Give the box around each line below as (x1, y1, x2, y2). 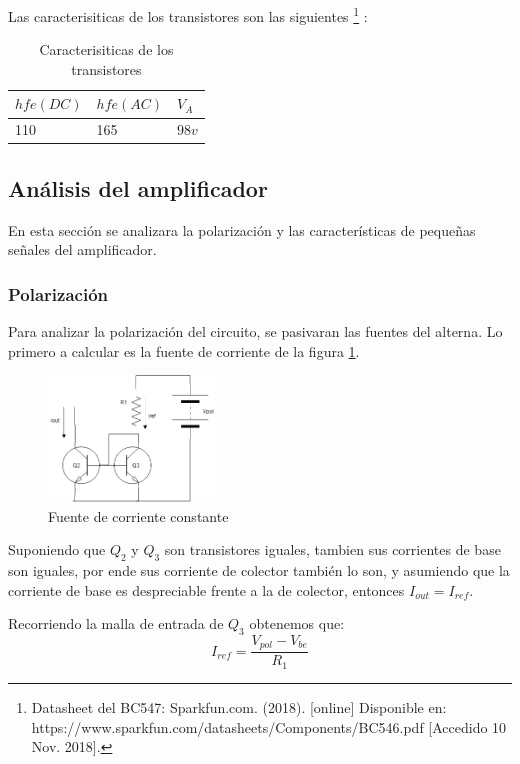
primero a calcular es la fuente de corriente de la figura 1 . (8, 340, 360, 361)
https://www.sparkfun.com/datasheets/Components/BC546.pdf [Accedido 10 (31, 716, 507, 737)
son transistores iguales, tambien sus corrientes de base (164, 539, 501, 560)
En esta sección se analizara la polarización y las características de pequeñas (8, 219, 476, 240)
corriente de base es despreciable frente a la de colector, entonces (8, 579, 405, 600)
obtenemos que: (249, 613, 345, 634)
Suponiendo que (8, 539, 106, 560)
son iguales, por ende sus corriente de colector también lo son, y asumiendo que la (8, 560, 510, 580)
